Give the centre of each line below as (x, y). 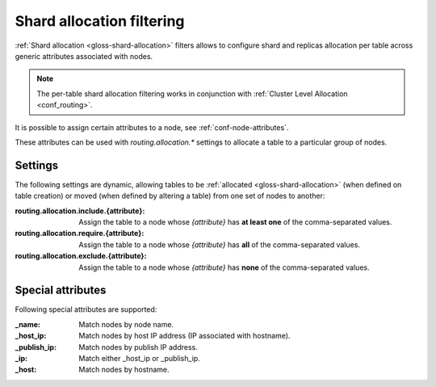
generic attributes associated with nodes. (84, 56)
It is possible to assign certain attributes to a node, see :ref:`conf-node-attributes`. (152, 127)
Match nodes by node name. (126, 324)
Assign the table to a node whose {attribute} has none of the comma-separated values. (224, 267)
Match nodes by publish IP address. (138, 347)
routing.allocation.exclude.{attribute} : (81, 256)
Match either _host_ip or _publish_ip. (140, 358)
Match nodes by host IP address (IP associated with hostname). (184, 336)
